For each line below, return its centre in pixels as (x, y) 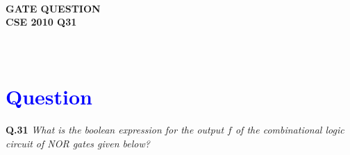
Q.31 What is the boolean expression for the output (115, 130)
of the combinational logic (290, 130)
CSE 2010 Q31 (41, 22)
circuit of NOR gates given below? (78, 143)
